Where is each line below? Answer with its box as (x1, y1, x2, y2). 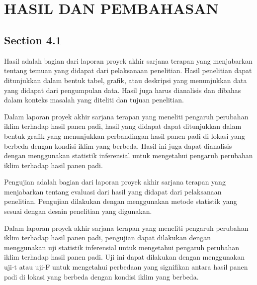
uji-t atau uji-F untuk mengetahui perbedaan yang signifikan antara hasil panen (4, 262, 248, 272)
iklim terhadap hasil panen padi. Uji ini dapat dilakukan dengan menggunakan (4, 252, 245, 262)
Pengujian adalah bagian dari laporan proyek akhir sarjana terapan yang (4, 177, 226, 187)
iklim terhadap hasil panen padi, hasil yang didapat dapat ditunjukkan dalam (4, 121, 242, 131)
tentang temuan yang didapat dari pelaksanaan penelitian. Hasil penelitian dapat (4, 65, 252, 76)
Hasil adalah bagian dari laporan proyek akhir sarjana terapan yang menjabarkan (4, 55, 253, 66)
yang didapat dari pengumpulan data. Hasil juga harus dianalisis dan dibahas (4, 85, 241, 95)
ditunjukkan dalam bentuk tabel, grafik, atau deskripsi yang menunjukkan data (4, 75, 247, 85)
